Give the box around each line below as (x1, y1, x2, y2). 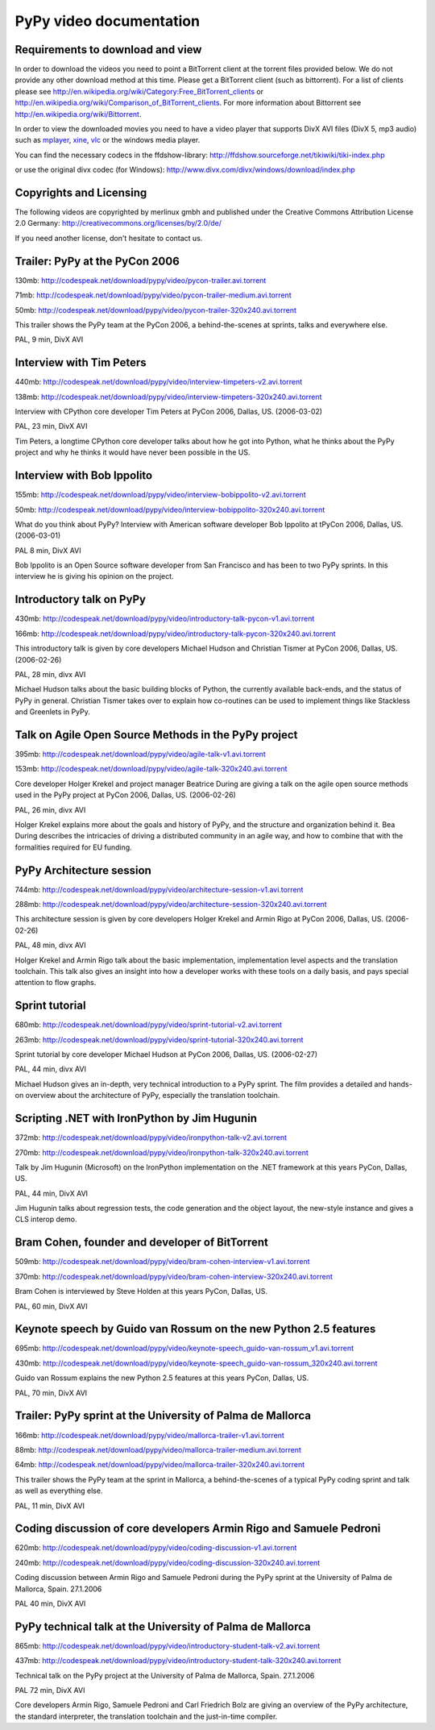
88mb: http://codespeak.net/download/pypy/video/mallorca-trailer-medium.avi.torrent (14, 1445, 302, 1454)
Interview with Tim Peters (14, 356, 147, 370)
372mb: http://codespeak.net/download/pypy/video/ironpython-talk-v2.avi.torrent (14, 1133, 288, 1142)
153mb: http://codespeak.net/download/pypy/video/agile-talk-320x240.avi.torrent (14, 764, 288, 774)
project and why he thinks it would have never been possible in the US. (14, 447, 251, 457)
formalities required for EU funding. (14, 842, 132, 852)
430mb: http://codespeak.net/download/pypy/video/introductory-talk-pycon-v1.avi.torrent (14, 613, 315, 624)
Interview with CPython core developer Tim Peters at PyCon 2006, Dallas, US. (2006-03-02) (14, 407, 322, 417)
